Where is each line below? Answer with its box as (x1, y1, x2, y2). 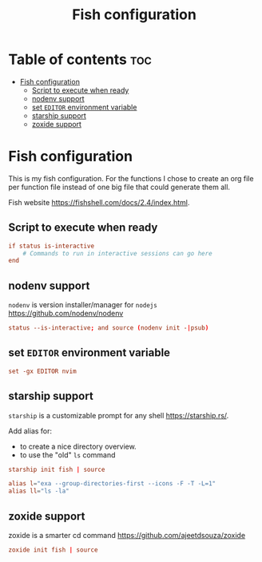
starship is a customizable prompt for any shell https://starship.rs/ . (8, 410, 229, 420)
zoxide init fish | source (8, 545, 98, 554)
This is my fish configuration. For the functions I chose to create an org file (8, 173, 254, 183)
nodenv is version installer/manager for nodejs (8, 300, 157, 310)
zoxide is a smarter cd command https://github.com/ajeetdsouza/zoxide (8, 530, 246, 540)
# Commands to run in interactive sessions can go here (22, 249, 213, 257)
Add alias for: (8, 425, 53, 436)
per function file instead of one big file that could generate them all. (8, 182, 230, 192)
